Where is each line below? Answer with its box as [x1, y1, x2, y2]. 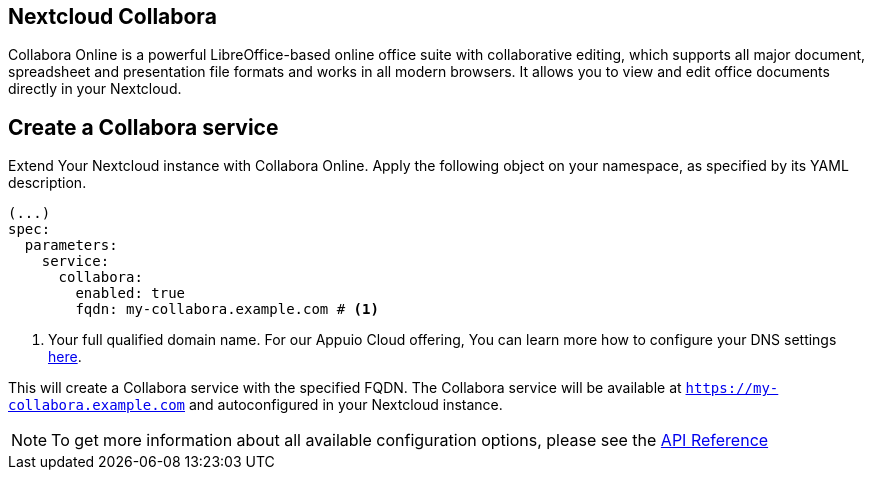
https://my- [685, 380, 779, 397]
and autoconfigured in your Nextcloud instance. [188, 396, 503, 414]
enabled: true [75, 285, 186, 302]
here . [48, 348, 82, 366]
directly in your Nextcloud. [8, 80, 182, 98]
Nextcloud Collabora [8, 4, 217, 29]
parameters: [24, 237, 118, 254]
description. [8, 174, 87, 192]
